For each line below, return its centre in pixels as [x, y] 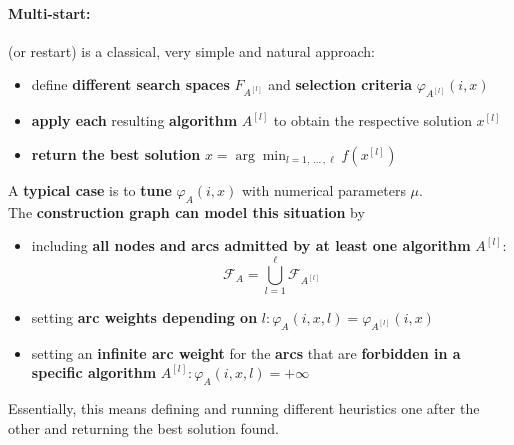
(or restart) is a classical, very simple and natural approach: [191, 50]
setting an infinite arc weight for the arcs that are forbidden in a [246, 352]
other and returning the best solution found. [143, 427]
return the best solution [116, 153]
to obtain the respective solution [372, 120]
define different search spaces [130, 84]
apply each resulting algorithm [134, 120]
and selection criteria [340, 84]
